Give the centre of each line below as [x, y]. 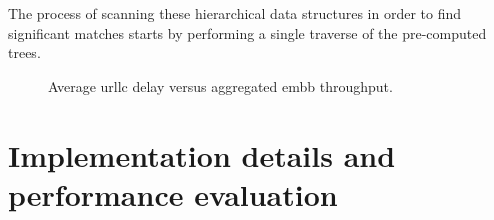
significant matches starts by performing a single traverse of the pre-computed [247, 32]
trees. [24, 52]
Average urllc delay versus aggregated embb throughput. [220, 85]
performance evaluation [173, 193]
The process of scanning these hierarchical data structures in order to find [235, 13]
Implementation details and [202, 154]
